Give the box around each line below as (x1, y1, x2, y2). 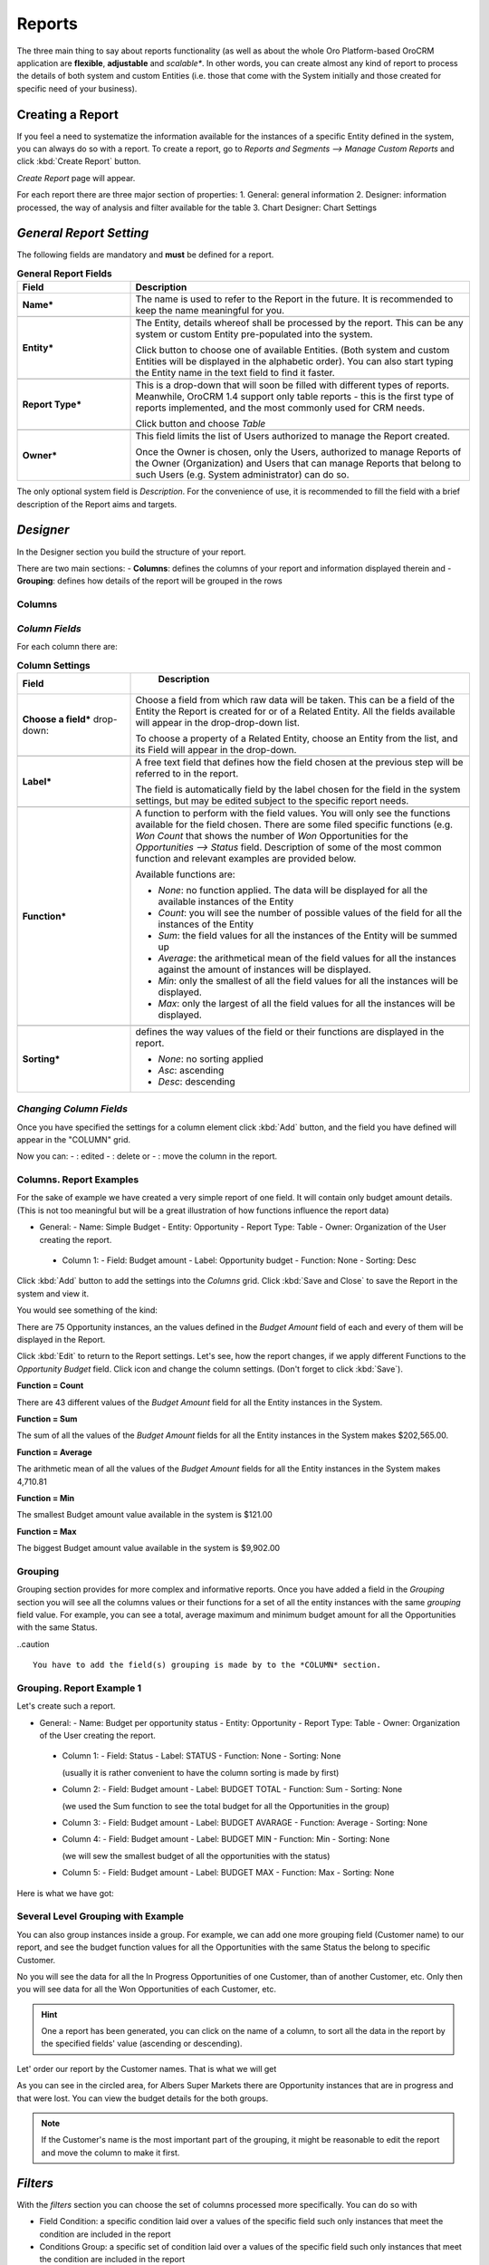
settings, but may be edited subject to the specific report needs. (135, 794, 409, 806)
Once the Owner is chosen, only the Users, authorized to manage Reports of (135, 446, 462, 458)
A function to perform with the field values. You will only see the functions (135, 806, 451, 819)
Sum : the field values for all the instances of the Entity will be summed (158, 929, 457, 941)
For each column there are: (16, 641, 118, 652)
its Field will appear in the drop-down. (135, 743, 297, 756)
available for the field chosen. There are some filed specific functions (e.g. (135, 818, 453, 831)
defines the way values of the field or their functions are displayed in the (135, 1025, 445, 1037)
